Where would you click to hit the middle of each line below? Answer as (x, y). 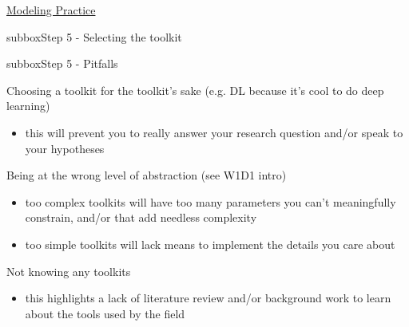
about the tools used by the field (105, 313)
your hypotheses (65, 148)
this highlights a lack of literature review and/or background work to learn (208, 298)
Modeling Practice (51, 10)
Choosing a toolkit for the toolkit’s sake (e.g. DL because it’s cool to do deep (195, 90)
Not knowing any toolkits (69, 271)
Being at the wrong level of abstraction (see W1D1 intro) (147, 175)
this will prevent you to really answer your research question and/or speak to (214, 132)
